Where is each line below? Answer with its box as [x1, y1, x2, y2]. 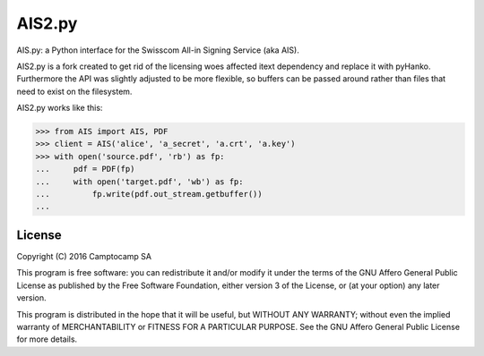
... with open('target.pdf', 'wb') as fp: [35, 176, 244, 187]
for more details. [16, 334, 78, 344]
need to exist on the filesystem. [16, 86, 133, 97]
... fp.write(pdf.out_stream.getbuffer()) [35, 189, 264, 199]
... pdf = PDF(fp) [35, 164, 135, 174]
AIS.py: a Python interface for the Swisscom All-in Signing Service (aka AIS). [16, 45, 299, 55]
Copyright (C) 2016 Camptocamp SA [16, 250, 152, 261]
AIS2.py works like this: [16, 103, 103, 114]
